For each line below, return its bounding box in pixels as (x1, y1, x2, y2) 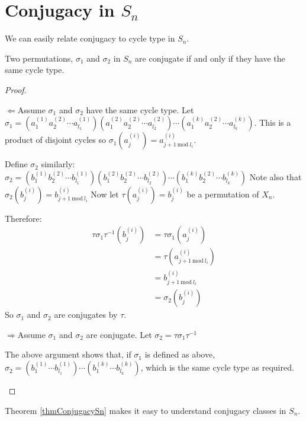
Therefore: (5, 212, 42, 224)
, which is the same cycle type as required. (140, 361, 294, 374)
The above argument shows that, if (5, 348, 131, 361)
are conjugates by (54, 308, 118, 321)
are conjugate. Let (86, 328, 152, 340)
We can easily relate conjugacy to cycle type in (5, 32, 175, 44)
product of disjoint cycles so (5, 133, 106, 146)
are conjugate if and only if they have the (135, 52, 285, 64)
